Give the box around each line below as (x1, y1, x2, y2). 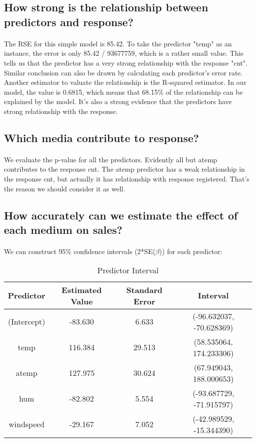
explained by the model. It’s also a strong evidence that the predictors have (4, 96, 232, 107)
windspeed (8, 418, 45, 430)
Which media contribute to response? (4, 130, 199, 145)
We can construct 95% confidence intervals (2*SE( (4, 246, 156, 257)
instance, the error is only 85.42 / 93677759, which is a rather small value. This (4, 48, 244, 58)
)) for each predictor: (159, 246, 223, 257)
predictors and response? (4, 14, 134, 29)
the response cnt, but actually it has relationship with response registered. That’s (4, 174, 250, 184)
